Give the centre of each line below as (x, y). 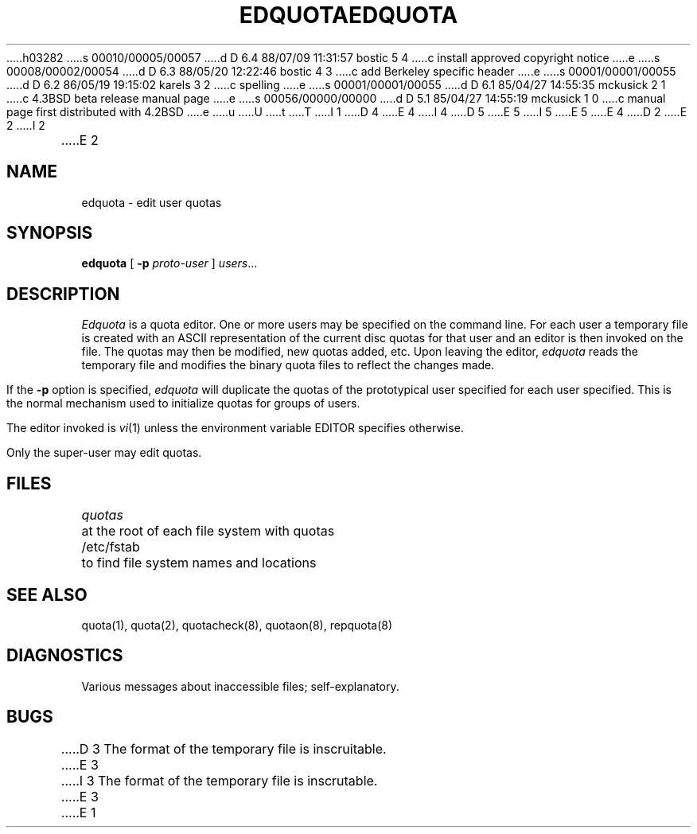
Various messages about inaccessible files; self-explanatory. (240, 686)
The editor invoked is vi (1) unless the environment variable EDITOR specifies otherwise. (235, 428)
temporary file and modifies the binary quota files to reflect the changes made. (288, 365)
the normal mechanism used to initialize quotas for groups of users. (183, 403)
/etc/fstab (111, 547)
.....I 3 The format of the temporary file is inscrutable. (219, 780)
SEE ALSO (47, 594)
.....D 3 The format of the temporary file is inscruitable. (224, 748)
